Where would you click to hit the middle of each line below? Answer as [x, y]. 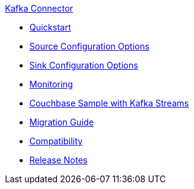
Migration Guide [62, 122]
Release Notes [58, 160]
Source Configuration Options [90, 46]
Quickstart [50, 27]
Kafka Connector [39, 8]
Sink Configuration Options [84, 65]
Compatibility [56, 141]
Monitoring [51, 84]
